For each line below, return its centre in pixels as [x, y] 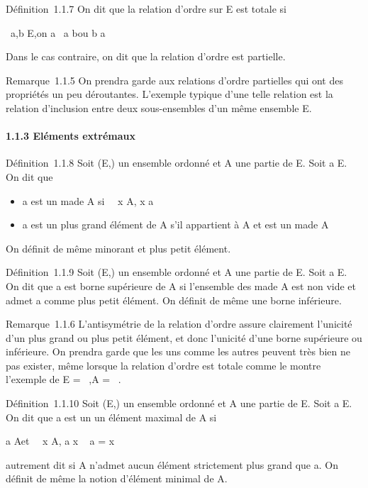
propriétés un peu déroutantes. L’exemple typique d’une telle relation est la [169, 94]
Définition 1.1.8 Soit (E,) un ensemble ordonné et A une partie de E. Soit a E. [177, 163]
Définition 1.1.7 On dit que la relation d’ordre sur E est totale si [146, 9]
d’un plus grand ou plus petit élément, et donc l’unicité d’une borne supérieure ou [184, 337]
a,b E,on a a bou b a [58, 32]
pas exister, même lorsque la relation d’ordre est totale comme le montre [163, 365]
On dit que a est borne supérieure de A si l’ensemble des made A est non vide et [181, 285]
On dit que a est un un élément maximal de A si [111, 417]
